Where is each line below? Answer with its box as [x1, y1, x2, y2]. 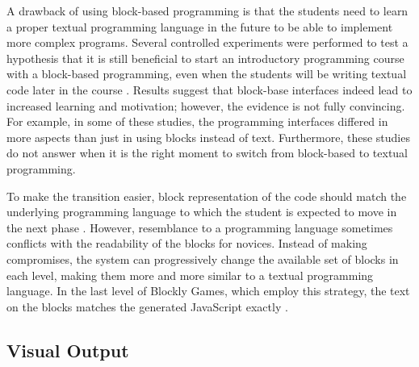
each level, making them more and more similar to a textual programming [6, 266, 374, 283]
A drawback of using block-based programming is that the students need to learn [6, 2, 409, 19]
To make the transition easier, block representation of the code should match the [6, 187, 407, 204]
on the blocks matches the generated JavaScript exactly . [6, 298, 288, 315]
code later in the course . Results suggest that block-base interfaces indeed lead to [6, 81, 413, 98]
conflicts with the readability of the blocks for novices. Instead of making [6, 235, 367, 252]
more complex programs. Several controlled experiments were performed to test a [6, 34, 409, 51]
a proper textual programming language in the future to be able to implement [6, 18, 393, 35]
